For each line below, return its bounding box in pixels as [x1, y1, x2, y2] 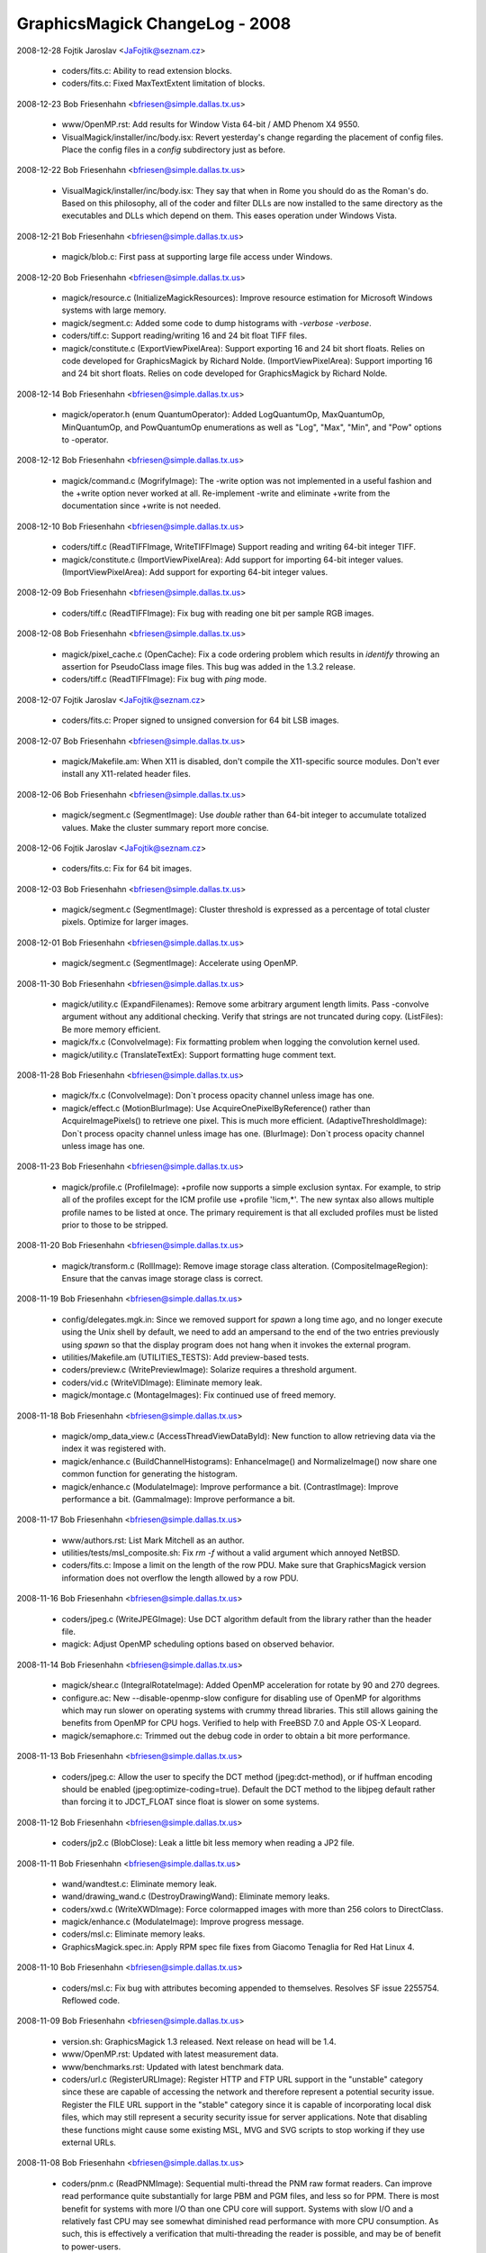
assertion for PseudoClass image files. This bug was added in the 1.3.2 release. [61, 661, 355, 671]
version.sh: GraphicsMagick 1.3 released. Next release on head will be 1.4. [61, 2036, 337, 2047]
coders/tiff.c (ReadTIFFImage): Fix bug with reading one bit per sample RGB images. [61, 607, 374, 618]
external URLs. [61, 2137, 117, 2148]
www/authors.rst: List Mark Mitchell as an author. [61, 1535, 245, 1546]
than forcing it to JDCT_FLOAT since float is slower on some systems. [61, 1796, 319, 1807]
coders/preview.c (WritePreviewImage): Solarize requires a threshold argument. [61, 1364, 357, 1375]
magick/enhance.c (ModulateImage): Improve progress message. [61, 1916, 305, 1928]
